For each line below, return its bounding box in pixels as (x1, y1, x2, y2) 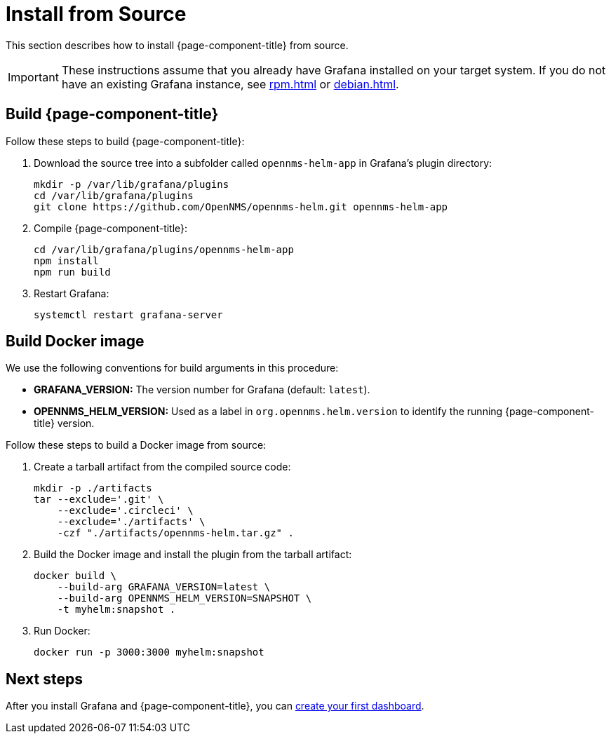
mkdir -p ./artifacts (34, 482, 152, 494)
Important (8, 69, 59, 84)
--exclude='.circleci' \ (57, 505, 194, 517)
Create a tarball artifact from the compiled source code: (34, 461, 291, 473)
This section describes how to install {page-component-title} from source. (6, 39, 349, 51)
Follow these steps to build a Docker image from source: (6, 439, 267, 452)
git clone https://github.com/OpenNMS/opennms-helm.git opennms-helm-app (34, 201, 448, 212)
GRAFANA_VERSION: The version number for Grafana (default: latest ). (34, 384, 370, 396)
